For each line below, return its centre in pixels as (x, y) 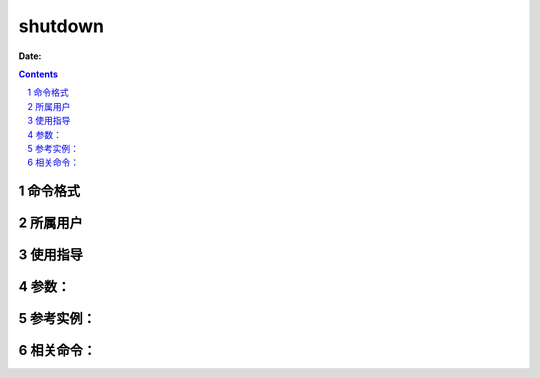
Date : (30, 56)
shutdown (61, 26)
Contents (38, 74)
